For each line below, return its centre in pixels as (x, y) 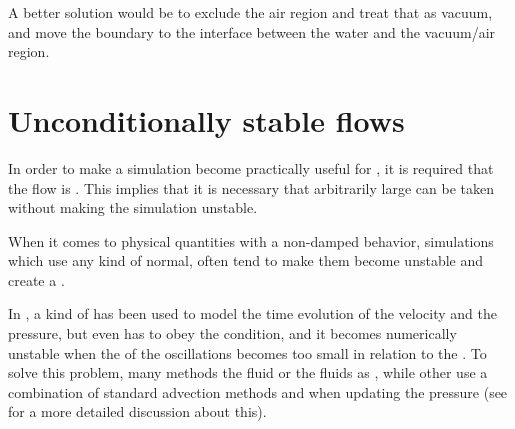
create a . (36, 279)
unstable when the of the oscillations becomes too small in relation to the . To (247, 352)
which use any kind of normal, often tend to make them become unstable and (246, 260)
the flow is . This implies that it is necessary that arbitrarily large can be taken (251, 187)
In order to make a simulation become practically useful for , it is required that (251, 167)
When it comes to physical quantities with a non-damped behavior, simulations (251, 240)
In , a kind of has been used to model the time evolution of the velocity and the (252, 313)
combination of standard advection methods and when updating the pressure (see (258, 391)
